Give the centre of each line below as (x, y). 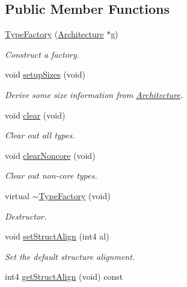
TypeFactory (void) (75, 195)
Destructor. (26, 216)
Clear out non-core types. (51, 175)
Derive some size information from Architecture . (94, 94)
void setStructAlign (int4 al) (57, 236)
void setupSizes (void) (45, 74)
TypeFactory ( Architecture (54, 34)
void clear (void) (35, 115)
